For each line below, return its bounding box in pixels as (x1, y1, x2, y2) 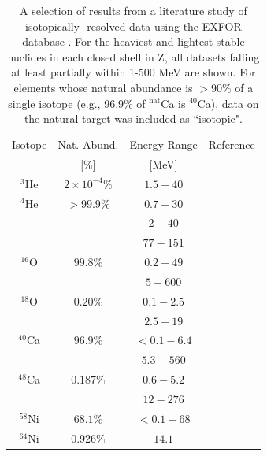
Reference (208, 136, 255, 152)
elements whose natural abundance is (13, 79, 193, 95)
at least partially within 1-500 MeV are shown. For (11, 64, 256, 80)
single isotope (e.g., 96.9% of (8, 95, 146, 111)
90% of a (210, 79, 254, 95)
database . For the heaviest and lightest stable (22, 33, 245, 50)
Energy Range (129, 136, 198, 152)
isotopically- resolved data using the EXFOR (25, 17, 242, 34)
